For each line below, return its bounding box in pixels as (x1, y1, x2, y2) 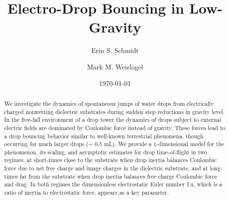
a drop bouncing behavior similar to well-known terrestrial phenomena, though (4, 132, 204, 140)
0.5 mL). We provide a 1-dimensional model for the (95, 140, 224, 148)
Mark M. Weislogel (87, 61, 143, 71)
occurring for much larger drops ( (4, 140, 89, 148)
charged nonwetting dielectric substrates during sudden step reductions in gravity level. (4, 107, 225, 116)
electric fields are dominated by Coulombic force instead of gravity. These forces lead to (4, 123, 226, 132)
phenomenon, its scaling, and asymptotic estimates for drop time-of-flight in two (4, 148, 207, 156)
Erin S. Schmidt (91, 45, 139, 55)
